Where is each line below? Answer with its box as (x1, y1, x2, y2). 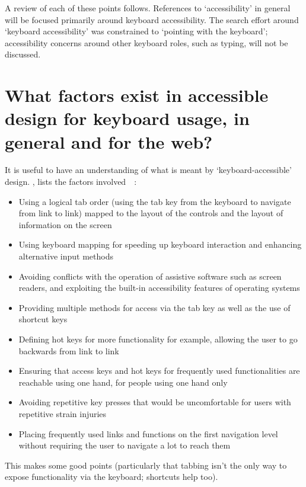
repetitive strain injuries (18, 407, 107, 419)
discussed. (5, 48, 41, 60)
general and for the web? (5, 129, 213, 153)
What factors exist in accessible (5, 83, 269, 107)
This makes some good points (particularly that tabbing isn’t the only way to (5, 459, 287, 471)
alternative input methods (18, 250, 113, 262)
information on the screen (18, 218, 112, 230)
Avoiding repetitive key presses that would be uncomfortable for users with (18, 396, 291, 408)
